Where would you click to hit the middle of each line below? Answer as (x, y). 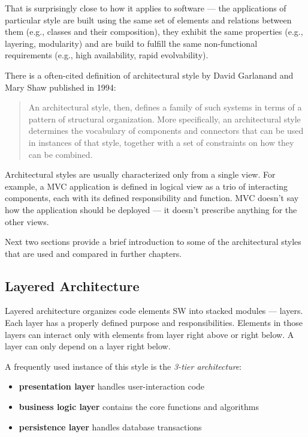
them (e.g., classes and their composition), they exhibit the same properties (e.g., (154, 32)
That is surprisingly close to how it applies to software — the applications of (146, 8)
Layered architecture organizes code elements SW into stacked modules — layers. (154, 311)
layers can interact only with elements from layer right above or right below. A (150, 334)
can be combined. (61, 154)
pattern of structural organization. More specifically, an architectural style (164, 119)
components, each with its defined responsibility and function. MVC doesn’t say (152, 198)
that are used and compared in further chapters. (93, 253)
